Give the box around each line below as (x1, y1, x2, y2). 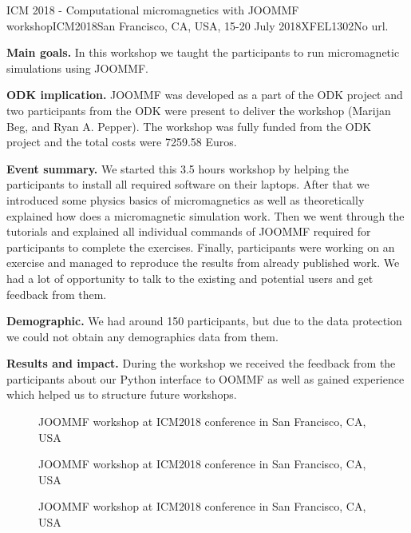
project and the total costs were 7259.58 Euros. (6, 133, 237, 150)
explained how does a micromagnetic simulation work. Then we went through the (6, 207, 405, 224)
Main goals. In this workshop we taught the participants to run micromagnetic (6, 44, 400, 61)
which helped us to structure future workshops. (6, 386, 237, 403)
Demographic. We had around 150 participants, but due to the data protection (6, 312, 402, 329)
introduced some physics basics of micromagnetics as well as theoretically (6, 191, 365, 208)
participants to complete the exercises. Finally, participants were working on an (6, 238, 395, 255)
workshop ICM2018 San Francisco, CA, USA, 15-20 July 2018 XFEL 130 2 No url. (6, 17, 389, 34)
